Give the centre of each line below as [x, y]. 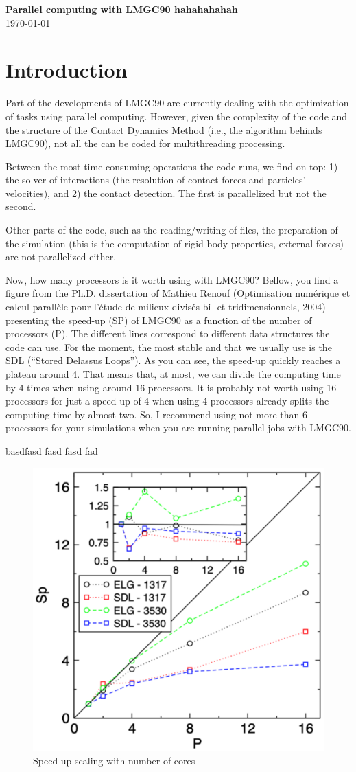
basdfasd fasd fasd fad [52, 450]
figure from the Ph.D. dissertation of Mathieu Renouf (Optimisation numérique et [178, 293]
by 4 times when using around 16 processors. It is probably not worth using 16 [171, 387]
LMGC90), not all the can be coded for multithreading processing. [145, 143]
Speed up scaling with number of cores [114, 761]
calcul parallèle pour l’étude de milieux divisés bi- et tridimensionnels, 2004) [166, 307]
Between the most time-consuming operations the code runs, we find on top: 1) [172, 166]
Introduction [67, 70]
